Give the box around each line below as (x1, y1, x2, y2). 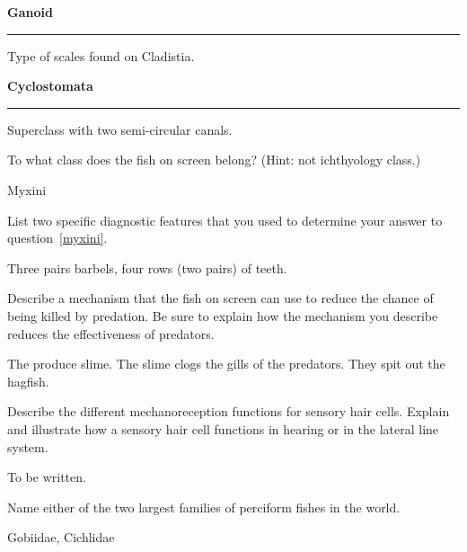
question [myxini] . (7, 228, 108, 247)
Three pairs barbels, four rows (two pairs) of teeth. (7, 258, 287, 277)
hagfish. (7, 371, 49, 390)
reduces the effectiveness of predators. (7, 324, 215, 343)
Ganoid (7, 3, 53, 21)
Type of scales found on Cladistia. (7, 46, 195, 65)
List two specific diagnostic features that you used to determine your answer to (7, 210, 443, 229)
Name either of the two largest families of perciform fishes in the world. (7, 497, 401, 516)
